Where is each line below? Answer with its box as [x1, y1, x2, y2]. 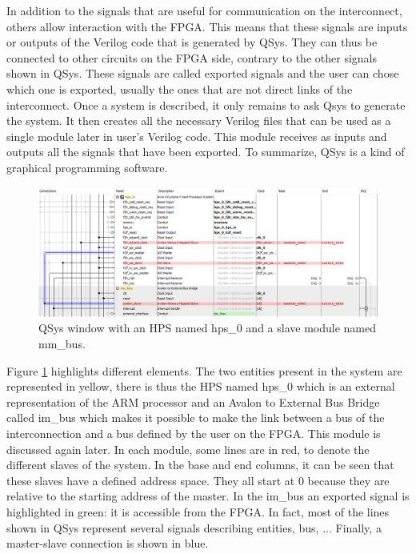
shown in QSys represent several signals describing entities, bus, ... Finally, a [6, 519, 382, 536]
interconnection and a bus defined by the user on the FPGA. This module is [6, 425, 381, 441]
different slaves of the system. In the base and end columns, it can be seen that [6, 456, 394, 473]
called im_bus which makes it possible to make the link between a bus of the [6, 409, 385, 426]
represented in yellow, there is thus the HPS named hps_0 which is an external [6, 378, 395, 395]
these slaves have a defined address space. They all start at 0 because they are [6, 472, 390, 488]
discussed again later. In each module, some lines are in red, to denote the [6, 440, 370, 457]
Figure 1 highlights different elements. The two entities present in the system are [6, 362, 402, 379]
